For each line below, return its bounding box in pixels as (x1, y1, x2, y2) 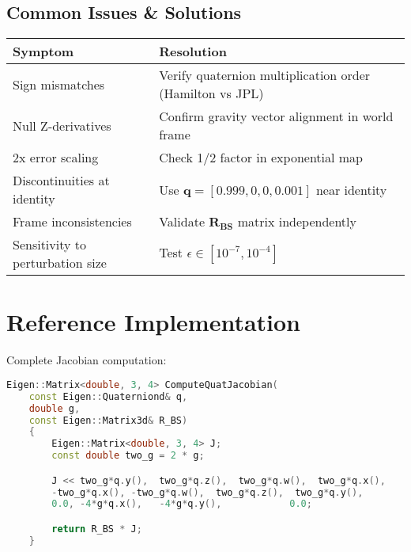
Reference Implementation (6, 306, 301, 338)
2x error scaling (13, 148, 99, 167)
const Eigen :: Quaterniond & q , (28, 390, 188, 402)
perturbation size (13, 253, 107, 272)
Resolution (159, 42, 227, 61)
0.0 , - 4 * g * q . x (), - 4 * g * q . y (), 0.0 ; (51, 498, 312, 510)
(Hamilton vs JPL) (159, 84, 264, 103)
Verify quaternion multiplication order (159, 66, 371, 85)
